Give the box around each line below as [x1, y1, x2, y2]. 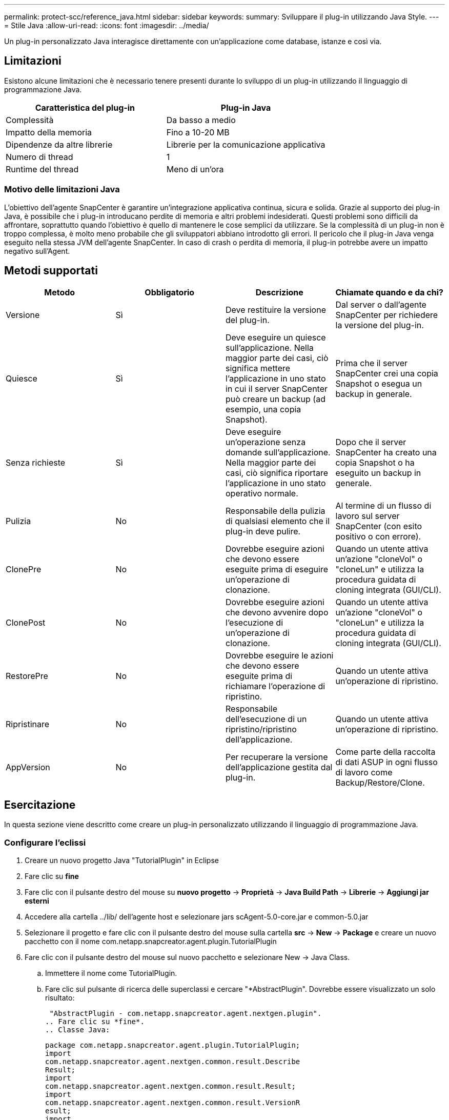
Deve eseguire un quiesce [226, 332, 326, 343]
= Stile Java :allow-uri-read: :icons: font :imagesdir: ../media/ [4, 21, 209, 30]
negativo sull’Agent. [4, 246, 70, 255]
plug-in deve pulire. [226, 526, 301, 537]
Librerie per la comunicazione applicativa [166, 139, 325, 150]
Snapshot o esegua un [335, 378, 422, 389]
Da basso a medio [166, 114, 236, 125]
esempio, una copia [226, 404, 301, 415]
